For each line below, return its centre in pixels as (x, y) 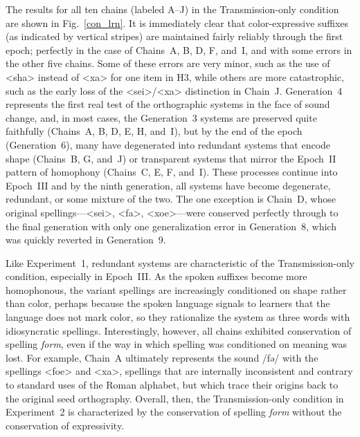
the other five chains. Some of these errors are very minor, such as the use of (168, 63)
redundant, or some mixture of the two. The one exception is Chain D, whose (171, 199)
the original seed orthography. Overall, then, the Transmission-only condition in (175, 398)
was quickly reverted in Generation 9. (86, 240)
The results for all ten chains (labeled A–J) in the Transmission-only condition (172, 9)
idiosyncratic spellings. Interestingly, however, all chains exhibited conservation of (179, 330)
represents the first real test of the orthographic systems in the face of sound (168, 104)
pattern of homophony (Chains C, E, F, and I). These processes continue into (172, 172)
